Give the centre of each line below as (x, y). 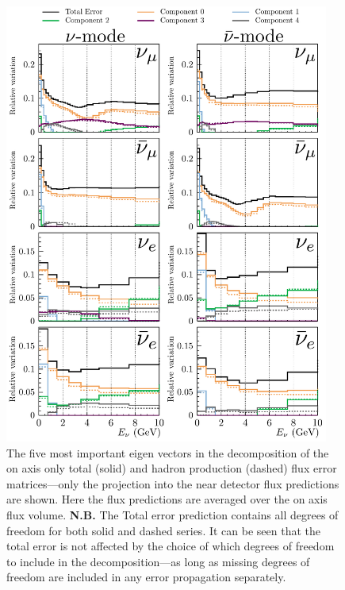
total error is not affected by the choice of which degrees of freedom (171, 546)
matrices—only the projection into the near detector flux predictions (173, 483)
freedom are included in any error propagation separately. (146, 577)
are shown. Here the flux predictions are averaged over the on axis (167, 499)
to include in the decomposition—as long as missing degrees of (158, 561)
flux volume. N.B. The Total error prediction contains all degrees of (172, 514)
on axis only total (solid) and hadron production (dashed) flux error (172, 468)
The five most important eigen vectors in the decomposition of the (168, 452)
